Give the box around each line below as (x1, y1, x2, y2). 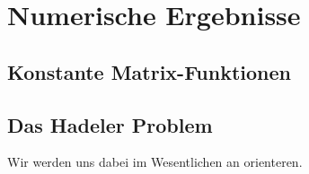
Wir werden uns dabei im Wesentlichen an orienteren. (7, 152, 303, 171)
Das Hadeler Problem (7, 110, 213, 138)
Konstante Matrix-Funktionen (7, 57, 291, 85)
